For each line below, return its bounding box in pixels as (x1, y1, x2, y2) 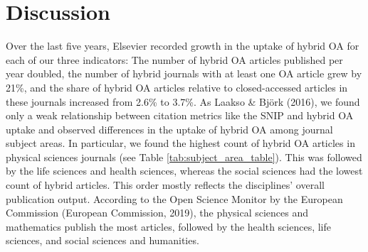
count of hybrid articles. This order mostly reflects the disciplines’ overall (6, 177, 325, 192)
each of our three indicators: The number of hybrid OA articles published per (6, 52, 343, 67)
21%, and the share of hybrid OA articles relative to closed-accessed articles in (6, 80, 348, 94)
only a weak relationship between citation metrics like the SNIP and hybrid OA (6, 108, 354, 123)
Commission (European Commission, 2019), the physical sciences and (6, 205, 309, 220)
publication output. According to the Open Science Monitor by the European (6, 191, 343, 206)
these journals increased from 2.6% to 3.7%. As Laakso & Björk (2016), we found (6, 94, 360, 109)
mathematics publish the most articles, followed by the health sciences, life (6, 219, 332, 234)
